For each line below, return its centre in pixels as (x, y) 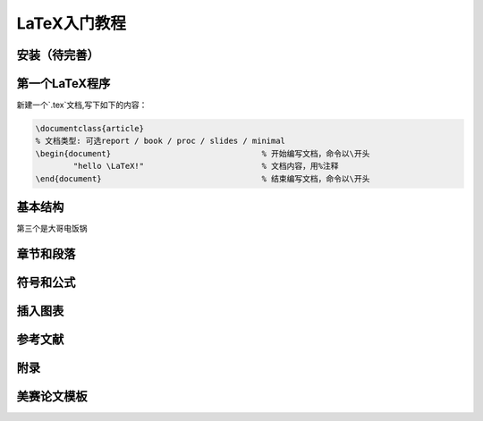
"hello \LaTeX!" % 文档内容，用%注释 (206, 166)
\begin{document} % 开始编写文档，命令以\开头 (203, 153)
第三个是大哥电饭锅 (52, 229)
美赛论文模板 (52, 396)
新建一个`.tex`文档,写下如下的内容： (82, 105)
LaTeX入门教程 (72, 23)
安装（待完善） (58, 55)
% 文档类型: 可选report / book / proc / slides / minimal (161, 141)
